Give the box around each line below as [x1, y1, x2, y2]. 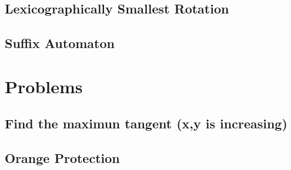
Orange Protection [5, 149, 120, 167]
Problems [5, 74, 83, 98]
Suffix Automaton [5, 34, 115, 52]
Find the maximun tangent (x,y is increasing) [5, 114, 287, 132]
